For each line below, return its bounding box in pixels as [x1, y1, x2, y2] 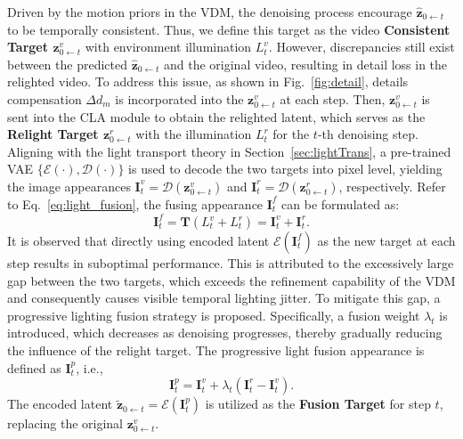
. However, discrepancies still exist [268, 37, 455, 56]
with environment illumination [85, 37, 252, 56]
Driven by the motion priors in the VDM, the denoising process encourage [7, 3, 412, 20]
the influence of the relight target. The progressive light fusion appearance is [7, 341, 425, 359]
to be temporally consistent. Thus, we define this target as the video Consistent [7, 20, 451, 38]
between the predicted [7, 54, 127, 73]
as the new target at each [317, 232, 456, 250]
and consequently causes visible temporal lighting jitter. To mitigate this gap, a [7, 289, 441, 307]
